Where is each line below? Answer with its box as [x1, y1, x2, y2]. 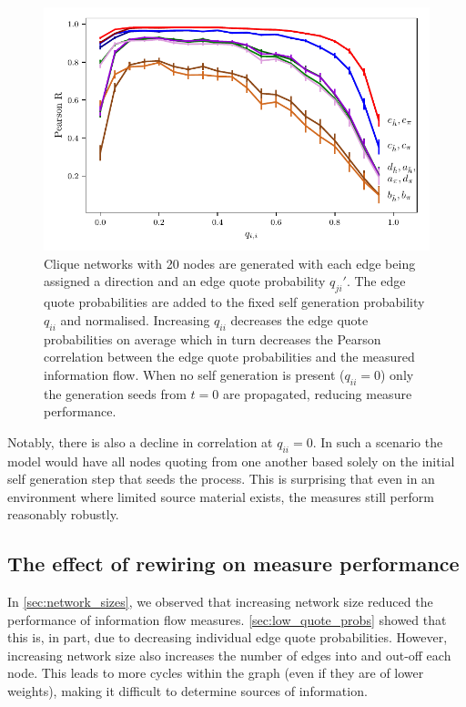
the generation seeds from [44, 384, 187, 403]
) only [380, 364, 414, 384]
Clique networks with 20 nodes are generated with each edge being [44, 253, 416, 272]
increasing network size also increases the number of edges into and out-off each [7, 645, 451, 664]
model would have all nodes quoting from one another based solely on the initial [7, 451, 455, 470]
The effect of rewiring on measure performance [7, 549, 460, 578]
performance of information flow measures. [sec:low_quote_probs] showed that [7, 610, 447, 629]
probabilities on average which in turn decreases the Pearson [44, 329, 381, 348]
